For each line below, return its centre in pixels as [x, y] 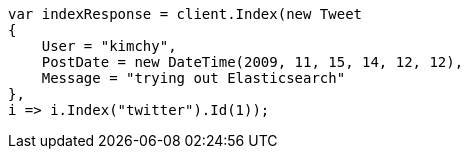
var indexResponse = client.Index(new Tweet [185, 14]
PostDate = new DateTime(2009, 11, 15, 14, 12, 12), [252, 62]
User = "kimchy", [109, 46]
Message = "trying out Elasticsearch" [193, 78]
